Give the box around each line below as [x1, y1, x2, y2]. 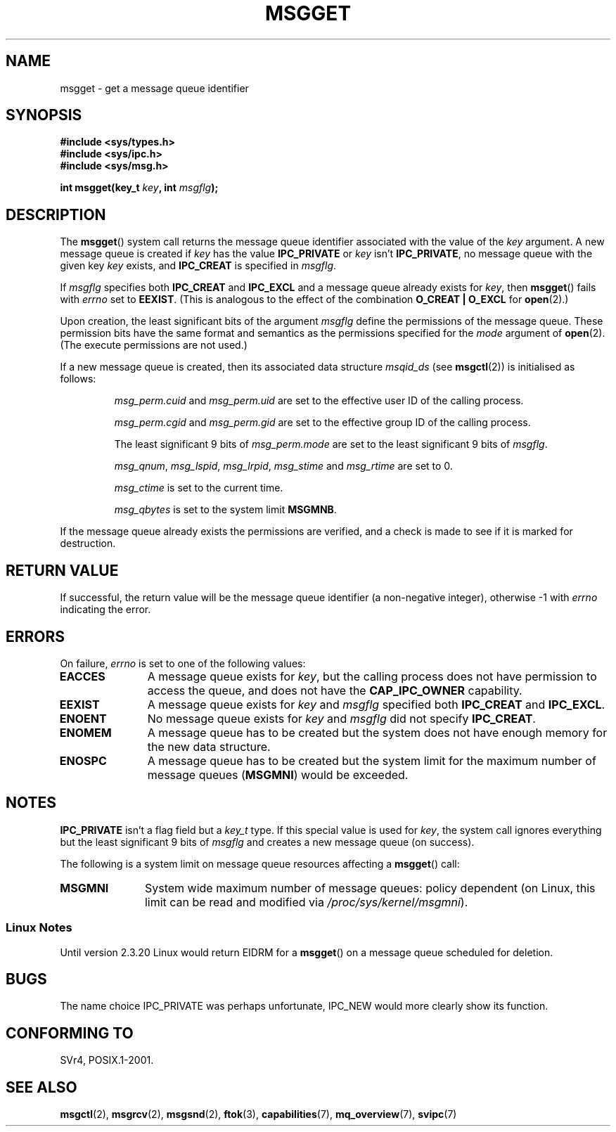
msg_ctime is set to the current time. [114, 482, 283, 494]
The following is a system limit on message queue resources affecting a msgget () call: [60, 857, 460, 870]
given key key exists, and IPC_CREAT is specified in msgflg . [60, 259, 337, 272]
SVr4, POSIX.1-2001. [60, 1054, 154, 1067]
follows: [60, 373, 96, 385]
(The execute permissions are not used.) [60, 339, 248, 352]
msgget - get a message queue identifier [60, 82, 249, 94]
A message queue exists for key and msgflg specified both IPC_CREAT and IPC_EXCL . [147, 697, 605, 712]
